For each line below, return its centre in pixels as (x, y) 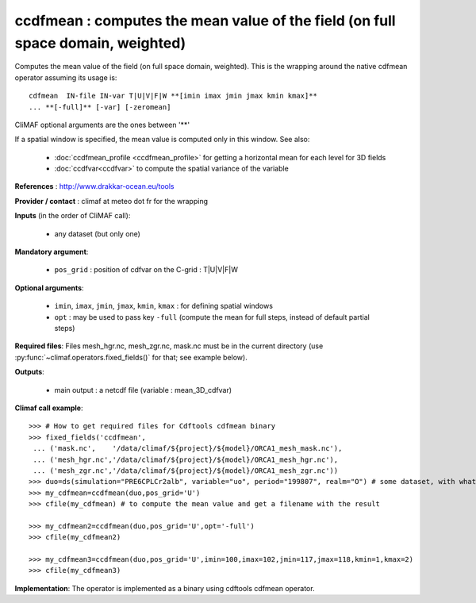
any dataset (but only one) (97, 233)
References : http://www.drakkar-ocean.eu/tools (94, 186)
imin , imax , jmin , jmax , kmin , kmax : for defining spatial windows (164, 306)
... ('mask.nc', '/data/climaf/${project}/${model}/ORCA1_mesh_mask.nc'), (188, 449)
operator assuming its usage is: (66, 77)
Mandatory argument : (52, 252)
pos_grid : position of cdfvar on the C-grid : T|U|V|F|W (146, 270)
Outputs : (30, 372)
